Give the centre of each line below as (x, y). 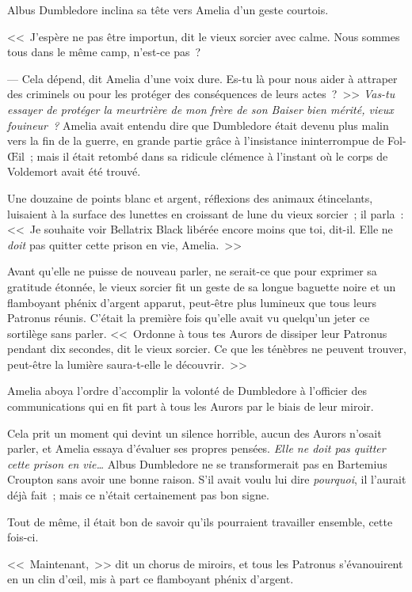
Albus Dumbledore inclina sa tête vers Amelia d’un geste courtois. (168, 9)
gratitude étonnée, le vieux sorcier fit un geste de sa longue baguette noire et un (202, 286)
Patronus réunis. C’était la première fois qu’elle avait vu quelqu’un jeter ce (189, 318)
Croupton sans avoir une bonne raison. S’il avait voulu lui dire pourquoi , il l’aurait (207, 479)
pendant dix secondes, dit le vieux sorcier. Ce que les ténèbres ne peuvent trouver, (207, 349)
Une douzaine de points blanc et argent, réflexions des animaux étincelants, (190, 197)
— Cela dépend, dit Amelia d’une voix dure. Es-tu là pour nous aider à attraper (202, 78)
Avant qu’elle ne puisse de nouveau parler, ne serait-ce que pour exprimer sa (192, 271)
